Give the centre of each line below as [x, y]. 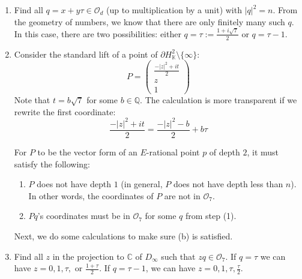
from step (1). [211, 216]
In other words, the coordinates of [91, 195]
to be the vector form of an [87, 151]
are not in [182, 195]
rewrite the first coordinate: [65, 111]
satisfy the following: [52, 163]
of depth [225, 151]
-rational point [173, 151]
